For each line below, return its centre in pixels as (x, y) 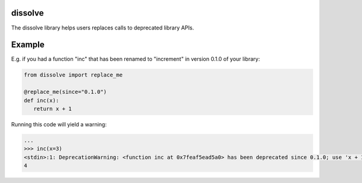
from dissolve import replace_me (73, 75)
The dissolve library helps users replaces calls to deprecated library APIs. (103, 28)
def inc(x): (42, 100)
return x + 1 (53, 109)
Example (28, 45)
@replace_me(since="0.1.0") (65, 92)
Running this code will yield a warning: (59, 124)
